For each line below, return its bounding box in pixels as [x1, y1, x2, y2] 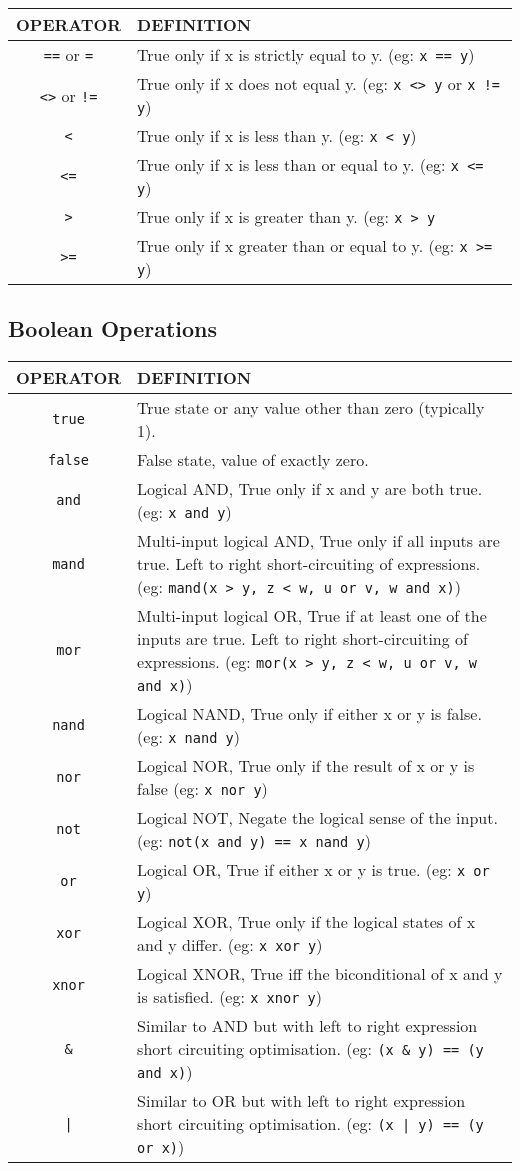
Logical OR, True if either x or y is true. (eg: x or [137, 858, 490, 882]
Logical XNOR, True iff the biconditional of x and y [137, 962, 503, 986]
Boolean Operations [8, 313, 218, 344]
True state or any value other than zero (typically [137, 396, 485, 420]
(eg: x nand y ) [137, 725, 240, 749]
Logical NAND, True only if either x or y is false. [137, 702, 482, 726]
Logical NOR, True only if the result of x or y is [137, 754, 475, 778]
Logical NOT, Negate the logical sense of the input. [137, 806, 498, 830]
